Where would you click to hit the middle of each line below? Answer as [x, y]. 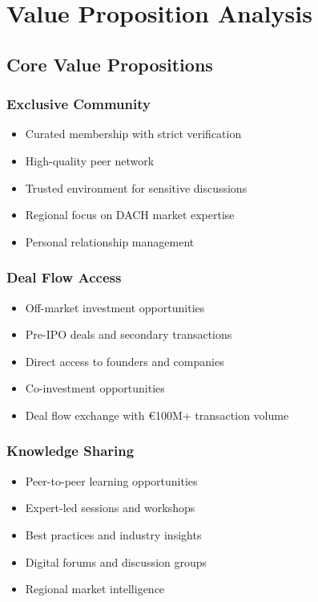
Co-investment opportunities [95, 388]
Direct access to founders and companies [125, 361]
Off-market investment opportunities [115, 307]
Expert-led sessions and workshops [110, 508]
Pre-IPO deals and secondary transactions [129, 334]
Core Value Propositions [110, 64]
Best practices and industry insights [113, 534]
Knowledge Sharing [70, 451]
